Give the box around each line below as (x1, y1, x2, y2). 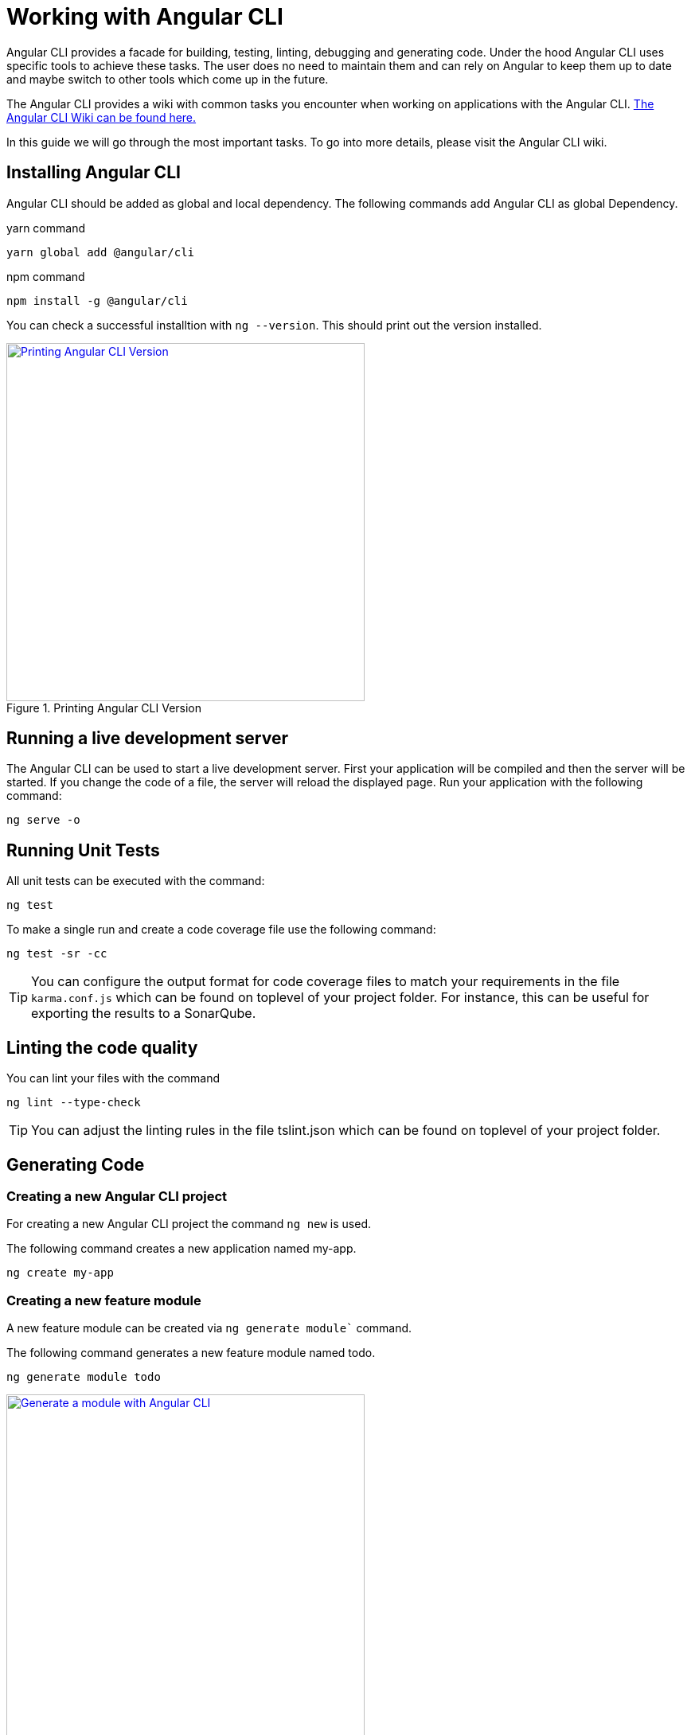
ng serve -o (6, 813, 80, 827)
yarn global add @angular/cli (6, 245, 195, 259)
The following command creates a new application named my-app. (6, 1242, 357, 1256)
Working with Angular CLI (6, 3, 283, 30)
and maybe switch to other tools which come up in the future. (6, 72, 329, 86)
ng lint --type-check (6, 1096, 141, 1109)
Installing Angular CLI (6, 162, 181, 183)
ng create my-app (6, 1266, 114, 1280)
